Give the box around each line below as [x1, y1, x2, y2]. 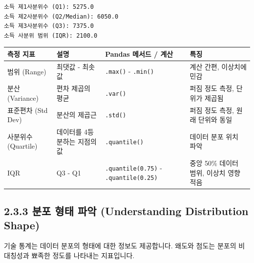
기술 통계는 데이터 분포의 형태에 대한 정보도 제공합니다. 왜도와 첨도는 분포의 [4, 240, 236, 250]
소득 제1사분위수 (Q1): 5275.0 [4, 3, 94, 10]
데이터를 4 [56, 127, 88, 137]
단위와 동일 [198, 114, 233, 125]
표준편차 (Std [7, 105, 48, 115]
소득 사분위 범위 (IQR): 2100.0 [4, 32, 98, 39]
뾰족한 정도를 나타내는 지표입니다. [31, 250, 135, 260]
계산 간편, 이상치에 [190, 61, 247, 71]
